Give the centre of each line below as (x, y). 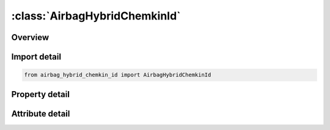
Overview (30, 37)
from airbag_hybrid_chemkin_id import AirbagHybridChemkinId (118, 75)
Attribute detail (41, 113)
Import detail (36, 57)
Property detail (41, 94)
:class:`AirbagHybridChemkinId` (96, 16)
